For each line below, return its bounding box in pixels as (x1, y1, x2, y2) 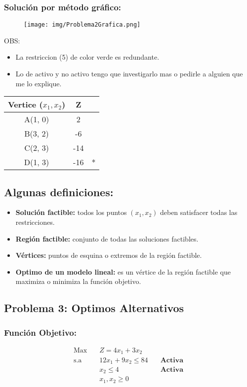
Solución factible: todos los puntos (15, 207, 127, 217)
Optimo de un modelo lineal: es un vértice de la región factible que (15, 266, 231, 277)
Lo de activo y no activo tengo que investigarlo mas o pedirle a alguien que (15, 69, 243, 79)
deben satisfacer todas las (160, 207, 238, 217)
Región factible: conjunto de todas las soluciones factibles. (15, 233, 199, 244)
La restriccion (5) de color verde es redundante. (15, 52, 160, 62)
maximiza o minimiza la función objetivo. (15, 276, 141, 286)
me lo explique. (15, 78, 62, 88)
